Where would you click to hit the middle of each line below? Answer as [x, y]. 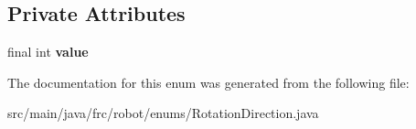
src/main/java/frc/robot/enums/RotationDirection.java [163, 113]
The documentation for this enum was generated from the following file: [208, 82]
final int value [48, 52]
